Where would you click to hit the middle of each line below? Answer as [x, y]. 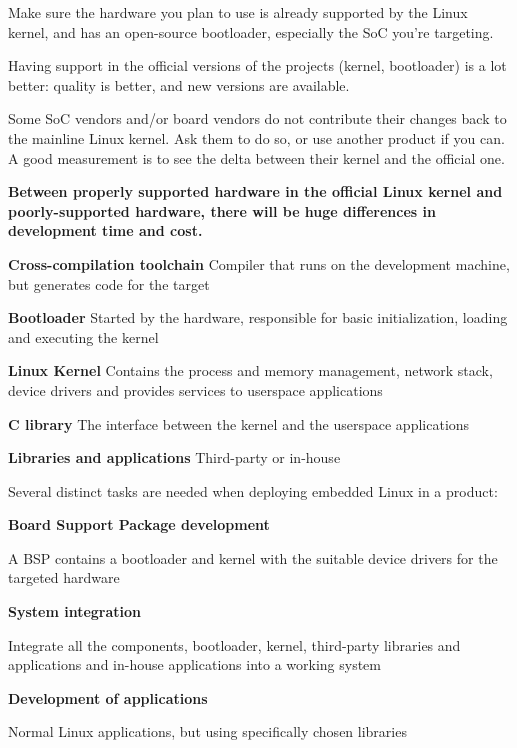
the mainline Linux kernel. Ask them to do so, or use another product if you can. [256, 137]
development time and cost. [105, 230]
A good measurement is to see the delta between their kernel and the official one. [256, 157]
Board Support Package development [139, 524]
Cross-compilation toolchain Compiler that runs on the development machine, [259, 263]
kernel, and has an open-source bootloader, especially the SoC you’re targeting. [251, 31]
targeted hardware [64, 577]
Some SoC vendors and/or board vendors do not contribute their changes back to [257, 118]
